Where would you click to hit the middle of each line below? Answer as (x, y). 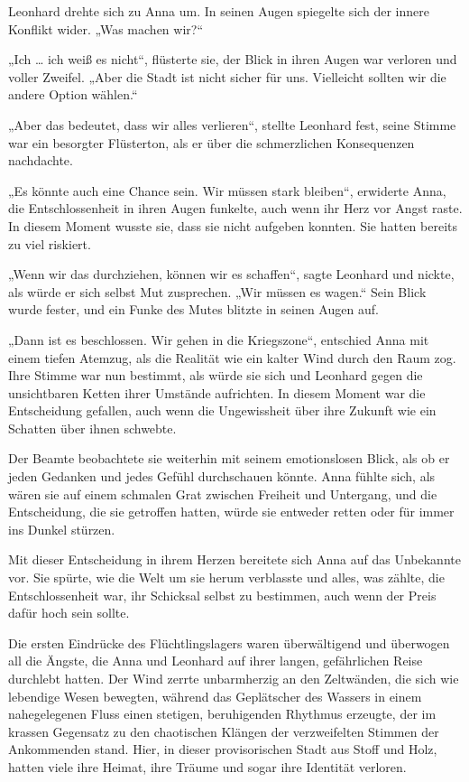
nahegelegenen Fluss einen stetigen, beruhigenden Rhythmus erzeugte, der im (222, 714)
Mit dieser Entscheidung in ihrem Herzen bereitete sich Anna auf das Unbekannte (234, 559)
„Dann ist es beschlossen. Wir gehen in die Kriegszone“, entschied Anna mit (219, 339)
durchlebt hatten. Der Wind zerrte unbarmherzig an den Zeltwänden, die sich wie (234, 678)
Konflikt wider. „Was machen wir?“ (106, 28)
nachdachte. (41, 160)
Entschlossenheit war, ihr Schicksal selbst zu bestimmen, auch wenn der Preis (222, 595)
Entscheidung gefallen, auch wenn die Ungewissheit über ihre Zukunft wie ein (222, 410)
